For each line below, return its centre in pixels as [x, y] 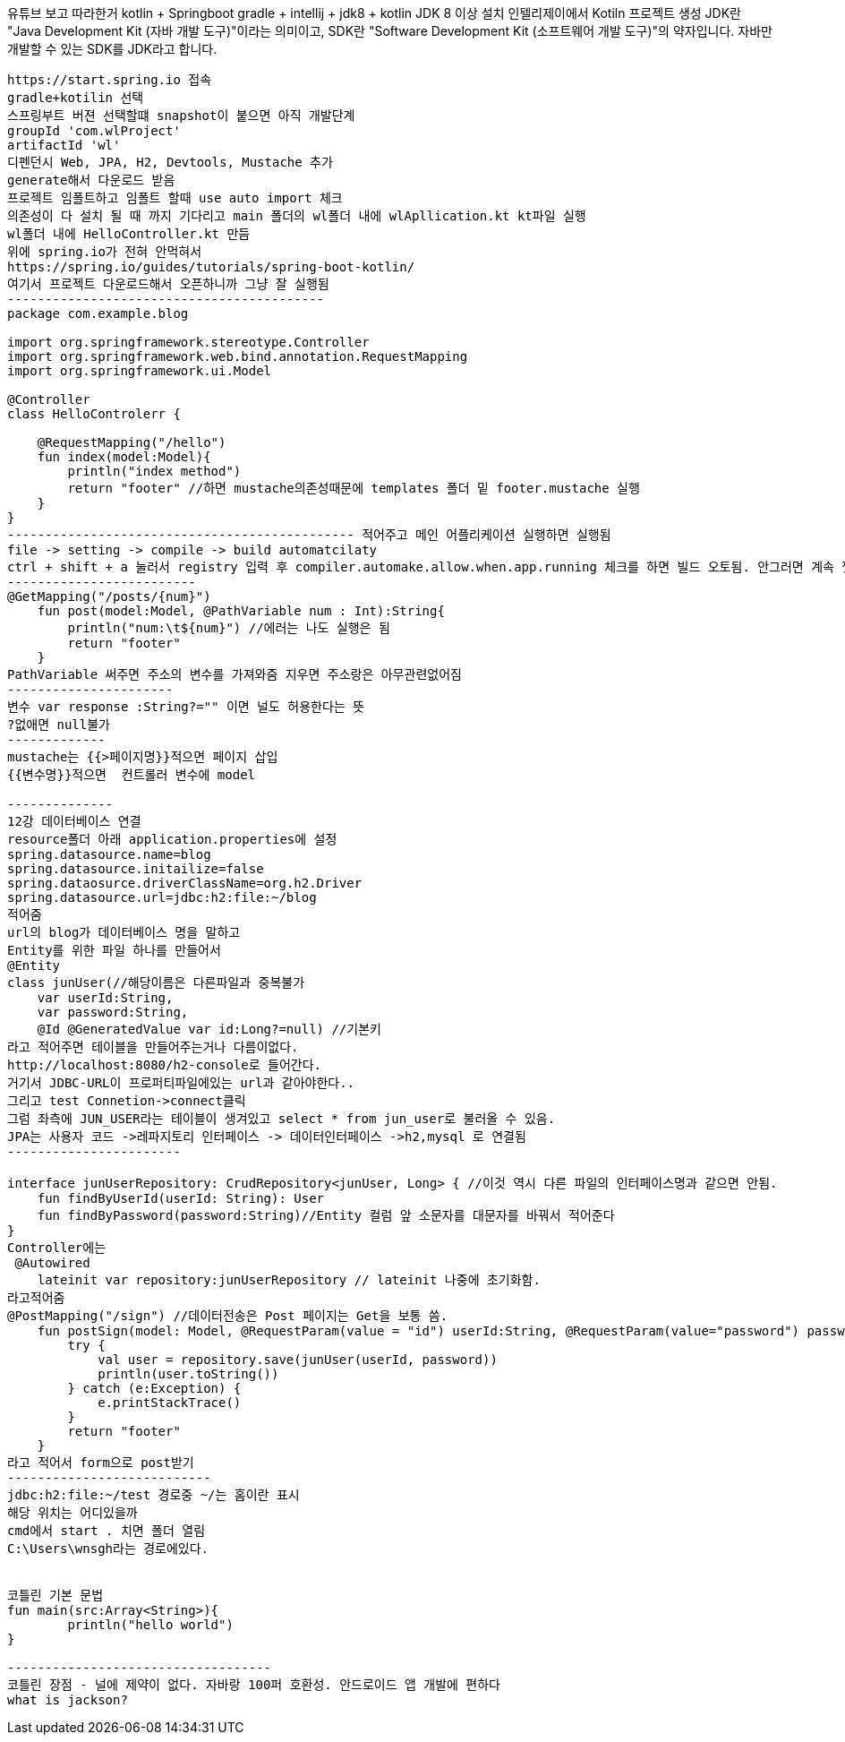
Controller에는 [57, 1248]
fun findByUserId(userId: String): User [181, 1198]
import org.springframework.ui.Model [140, 371]
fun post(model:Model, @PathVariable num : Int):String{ [241, 611]
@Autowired [52, 1263]
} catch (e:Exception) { [154, 1388]
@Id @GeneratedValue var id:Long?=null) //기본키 [209, 1029]
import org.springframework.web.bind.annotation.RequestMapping [238, 356]
